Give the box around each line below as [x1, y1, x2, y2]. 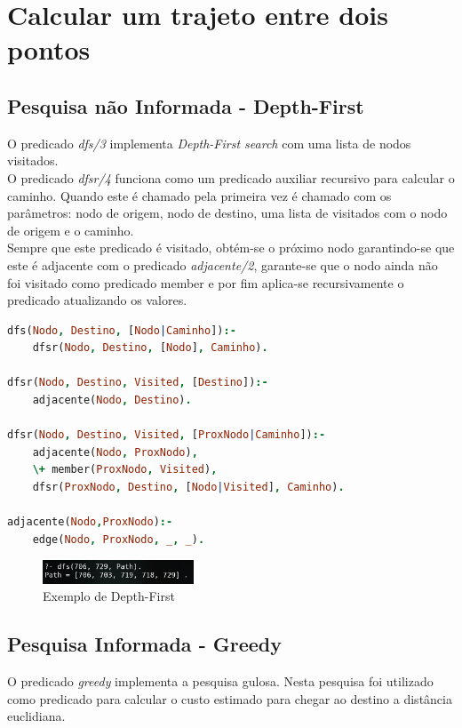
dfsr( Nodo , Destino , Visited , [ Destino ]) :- [7, 376, 268, 389]
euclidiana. [7, 707, 66, 725]
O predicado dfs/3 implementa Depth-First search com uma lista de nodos [7, 133, 411, 152]
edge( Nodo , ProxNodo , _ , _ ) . [32, 532, 205, 546]
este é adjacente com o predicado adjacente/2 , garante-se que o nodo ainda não [7, 255, 438, 274]
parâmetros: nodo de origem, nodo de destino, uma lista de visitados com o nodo [7, 204, 448, 222]
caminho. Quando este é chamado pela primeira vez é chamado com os [7, 186, 392, 204]
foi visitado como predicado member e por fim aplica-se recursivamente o [7, 273, 404, 292]
